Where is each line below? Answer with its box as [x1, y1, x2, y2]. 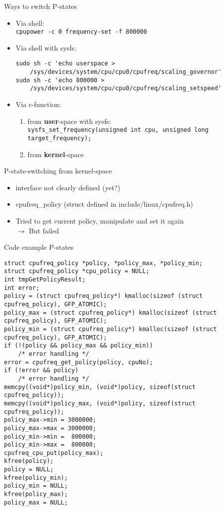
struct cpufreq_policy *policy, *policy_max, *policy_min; [4, 259, 203, 267]
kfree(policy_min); [4, 474, 68, 481]
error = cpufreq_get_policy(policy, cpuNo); [4, 358, 153, 366]
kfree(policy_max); [4, 491, 68, 498]
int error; [4, 284, 40, 291]
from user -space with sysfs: [27, 115, 112, 126]
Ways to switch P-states [4, 1, 77, 11]
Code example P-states [4, 242, 74, 252]
